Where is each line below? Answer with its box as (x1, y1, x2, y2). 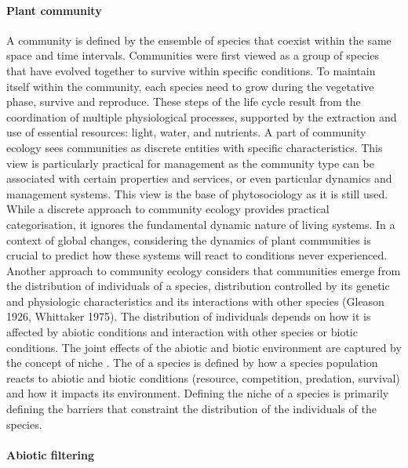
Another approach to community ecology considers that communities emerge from (6, 262, 401, 278)
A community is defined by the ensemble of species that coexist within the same (6, 31, 392, 48)
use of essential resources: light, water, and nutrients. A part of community (6, 124, 366, 140)
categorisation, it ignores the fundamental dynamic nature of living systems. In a (6, 216, 395, 232)
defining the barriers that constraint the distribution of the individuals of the (6, 401, 377, 417)
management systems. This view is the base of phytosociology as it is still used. (6, 185, 388, 201)
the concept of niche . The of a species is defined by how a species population (6, 354, 378, 371)
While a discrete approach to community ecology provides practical (6, 201, 330, 217)
